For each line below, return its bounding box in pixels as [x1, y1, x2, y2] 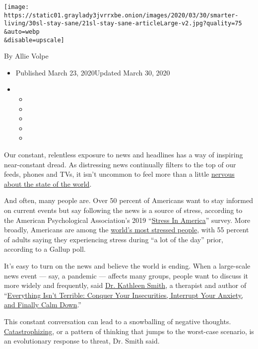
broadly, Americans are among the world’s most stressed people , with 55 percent [4, 224, 249, 235]
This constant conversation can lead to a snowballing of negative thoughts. [4, 316, 231, 326]
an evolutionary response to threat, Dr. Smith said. [4, 336, 160, 346]
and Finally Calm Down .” [4, 299, 81, 310]
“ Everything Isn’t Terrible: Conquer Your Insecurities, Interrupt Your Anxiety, [4, 289, 243, 300]
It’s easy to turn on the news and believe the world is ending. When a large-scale [4, 260, 251, 271]
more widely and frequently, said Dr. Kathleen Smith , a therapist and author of [4, 280, 247, 290]
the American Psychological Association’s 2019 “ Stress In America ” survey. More [4, 214, 251, 225]
